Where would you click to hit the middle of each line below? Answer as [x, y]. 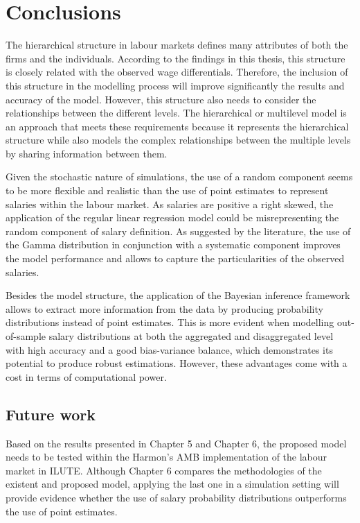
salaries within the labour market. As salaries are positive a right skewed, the [170, 204]
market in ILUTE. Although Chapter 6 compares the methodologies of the [164, 470]
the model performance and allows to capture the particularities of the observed [175, 258]
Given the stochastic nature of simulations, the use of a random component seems [179, 177]
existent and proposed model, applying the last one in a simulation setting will [172, 484]
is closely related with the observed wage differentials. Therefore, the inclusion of [177, 72]
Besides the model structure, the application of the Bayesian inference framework [178, 295]
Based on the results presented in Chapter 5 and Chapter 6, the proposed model [176, 443]
